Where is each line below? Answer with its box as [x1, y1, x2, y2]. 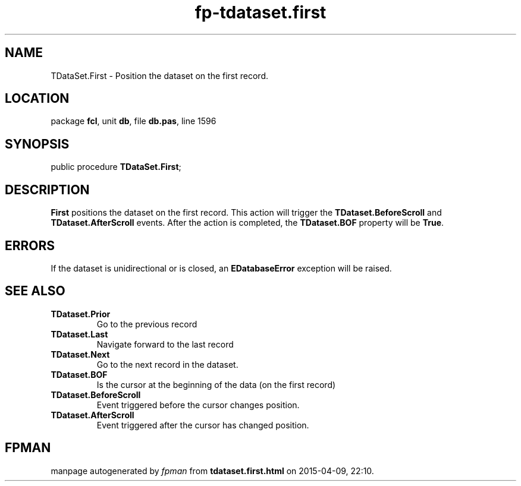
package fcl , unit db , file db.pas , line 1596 [51, 116, 216, 127]
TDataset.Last [51, 329, 108, 339]
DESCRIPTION [5, 182, 90, 197]
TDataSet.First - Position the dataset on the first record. [51, 70, 269, 81]
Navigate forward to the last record [96, 339, 234, 349]
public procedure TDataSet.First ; [51, 162, 181, 172]
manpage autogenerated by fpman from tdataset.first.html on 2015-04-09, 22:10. [51, 465, 374, 476]
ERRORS [5, 238, 55, 253]
